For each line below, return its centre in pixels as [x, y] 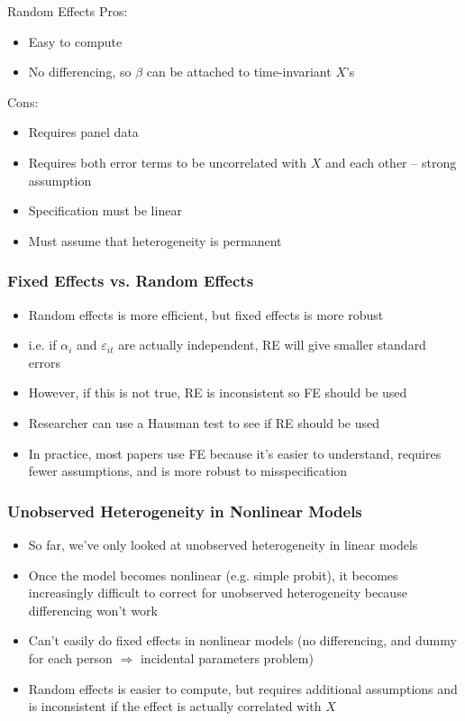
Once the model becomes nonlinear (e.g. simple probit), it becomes [213, 575]
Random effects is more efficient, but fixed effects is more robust [206, 314]
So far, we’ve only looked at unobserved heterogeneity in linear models [223, 544]
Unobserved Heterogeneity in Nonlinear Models [185, 511]
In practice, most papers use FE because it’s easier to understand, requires [235, 453]
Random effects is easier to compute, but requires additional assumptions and [243, 688]
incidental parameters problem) [227, 657]
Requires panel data [83, 132]
